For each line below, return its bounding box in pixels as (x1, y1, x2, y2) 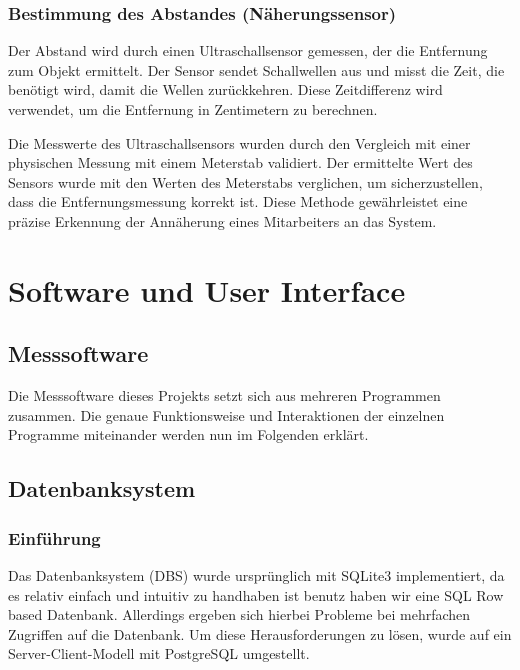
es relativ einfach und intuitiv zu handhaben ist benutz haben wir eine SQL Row (8, 584, 504, 605)
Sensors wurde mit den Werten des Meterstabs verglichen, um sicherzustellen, (8, 171, 483, 192)
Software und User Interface (8, 269, 406, 310)
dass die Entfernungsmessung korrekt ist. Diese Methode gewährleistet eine (8, 191, 468, 212)
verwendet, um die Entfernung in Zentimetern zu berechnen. (8, 99, 378, 119)
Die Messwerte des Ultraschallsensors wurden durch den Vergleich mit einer (8, 132, 471, 153)
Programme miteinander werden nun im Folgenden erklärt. (8, 424, 369, 445)
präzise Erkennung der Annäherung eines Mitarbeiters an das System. (8, 210, 437, 231)
